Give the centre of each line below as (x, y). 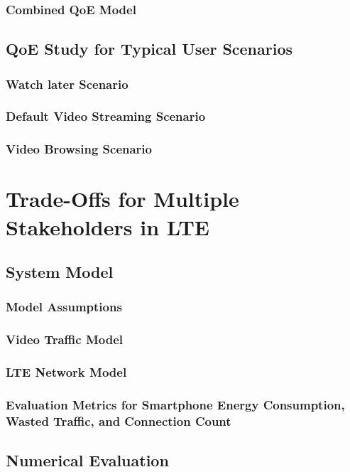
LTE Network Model (66, 372)
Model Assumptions (64, 307)
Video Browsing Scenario (79, 149)
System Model (60, 272)
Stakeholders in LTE (108, 226)
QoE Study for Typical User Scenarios (149, 49)
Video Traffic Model (64, 339)
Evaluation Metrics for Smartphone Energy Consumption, (175, 404)
